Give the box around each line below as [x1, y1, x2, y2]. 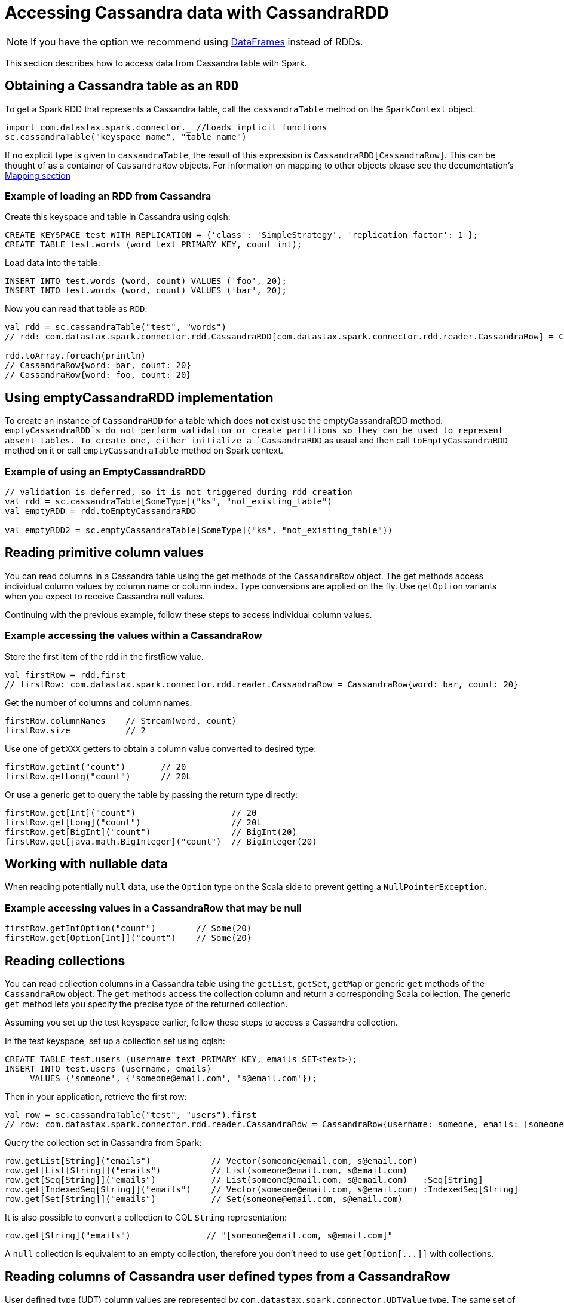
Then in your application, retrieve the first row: [5, 1091, 187, 1102]
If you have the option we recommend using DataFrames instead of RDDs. [30, 35, 363, 48]
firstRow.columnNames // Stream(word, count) [5, 715, 237, 726]
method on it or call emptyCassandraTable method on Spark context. [5, 445, 284, 456]
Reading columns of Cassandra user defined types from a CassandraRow [5, 1269, 450, 1284]
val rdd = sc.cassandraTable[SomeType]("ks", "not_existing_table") [5, 496, 332, 506]
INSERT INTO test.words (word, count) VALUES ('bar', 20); [5, 286, 287, 296]
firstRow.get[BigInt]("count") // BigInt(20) [5, 827, 297, 837]
